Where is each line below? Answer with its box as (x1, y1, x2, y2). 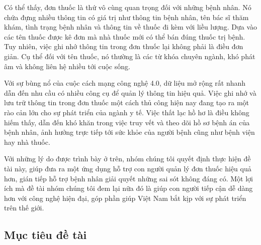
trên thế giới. (4, 202, 44, 213)
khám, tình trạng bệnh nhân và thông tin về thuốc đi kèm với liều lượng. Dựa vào (4, 22, 257, 32)
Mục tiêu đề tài (4, 227, 87, 242)
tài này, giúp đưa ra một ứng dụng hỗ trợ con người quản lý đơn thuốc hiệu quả (4, 163, 251, 173)
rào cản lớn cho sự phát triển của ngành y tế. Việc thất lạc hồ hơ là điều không (4, 107, 249, 117)
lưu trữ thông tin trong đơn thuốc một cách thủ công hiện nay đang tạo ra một (4, 97, 249, 108)
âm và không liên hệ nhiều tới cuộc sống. (4, 61, 130, 71)
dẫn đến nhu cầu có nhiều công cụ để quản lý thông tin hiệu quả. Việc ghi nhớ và (4, 87, 256, 98)
